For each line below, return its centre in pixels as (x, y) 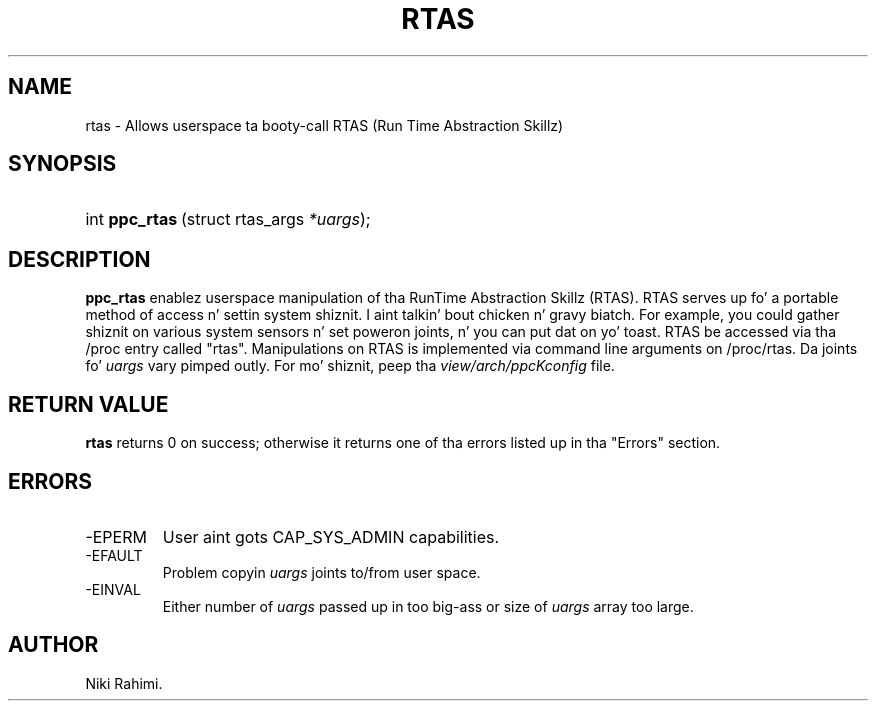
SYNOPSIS (62, 164)
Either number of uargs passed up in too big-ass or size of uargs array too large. (428, 606)
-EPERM (116, 536)
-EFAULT (114, 555)
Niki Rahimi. (124, 683)
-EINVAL (113, 589)
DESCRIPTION (79, 259)
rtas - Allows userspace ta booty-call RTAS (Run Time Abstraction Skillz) (324, 125)
